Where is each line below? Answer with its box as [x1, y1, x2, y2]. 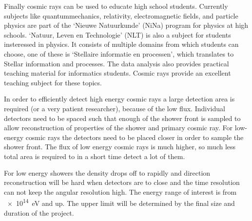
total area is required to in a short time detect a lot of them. [4, 151, 185, 161]
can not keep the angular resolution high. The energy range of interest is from [4, 186, 237, 197]
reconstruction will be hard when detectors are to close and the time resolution [4, 177, 240, 187]
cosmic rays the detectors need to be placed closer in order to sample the [25, 132, 244, 142]
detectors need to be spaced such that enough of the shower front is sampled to [4, 113, 241, 123]
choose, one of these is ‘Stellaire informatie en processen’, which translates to [4, 48, 234, 59]
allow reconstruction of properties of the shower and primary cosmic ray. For [4, 122, 233, 133]
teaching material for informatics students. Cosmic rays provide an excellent [4, 68, 231, 78]
